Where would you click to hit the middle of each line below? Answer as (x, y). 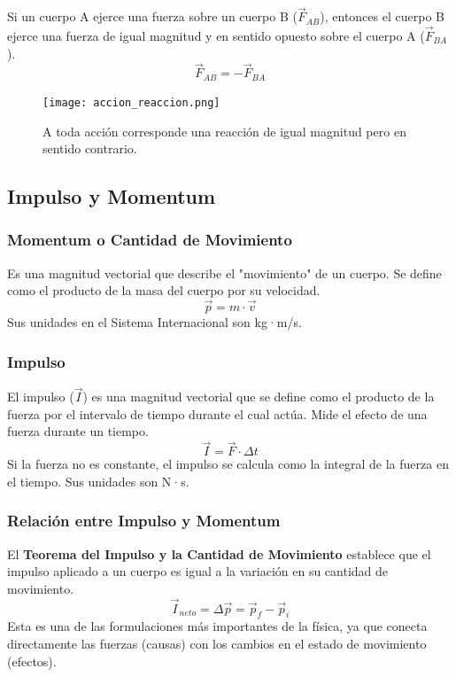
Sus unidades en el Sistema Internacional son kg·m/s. (155, 322)
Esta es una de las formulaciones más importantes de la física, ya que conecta (217, 626)
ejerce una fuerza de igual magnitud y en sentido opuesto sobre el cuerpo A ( (216, 36)
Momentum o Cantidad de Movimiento (150, 240)
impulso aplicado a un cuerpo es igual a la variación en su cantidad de (198, 571)
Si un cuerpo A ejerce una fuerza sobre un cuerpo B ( (152, 16)
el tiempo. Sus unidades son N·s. (98, 481)
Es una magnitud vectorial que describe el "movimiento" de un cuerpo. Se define (224, 272)
